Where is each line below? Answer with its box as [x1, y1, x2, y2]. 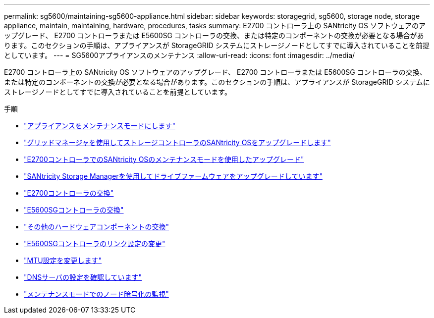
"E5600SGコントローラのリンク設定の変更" [24, 239, 165, 248]
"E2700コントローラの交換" [24, 189, 114, 197]
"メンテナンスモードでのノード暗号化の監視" [24, 290, 169, 298]
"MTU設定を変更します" [24, 256, 102, 265]
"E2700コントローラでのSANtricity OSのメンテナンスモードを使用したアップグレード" [24, 155, 304, 163]
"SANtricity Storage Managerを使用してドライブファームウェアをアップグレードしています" [24, 172, 323, 180]
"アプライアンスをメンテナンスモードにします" [24, 121, 175, 130]
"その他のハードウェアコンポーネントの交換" [24, 222, 169, 231]
